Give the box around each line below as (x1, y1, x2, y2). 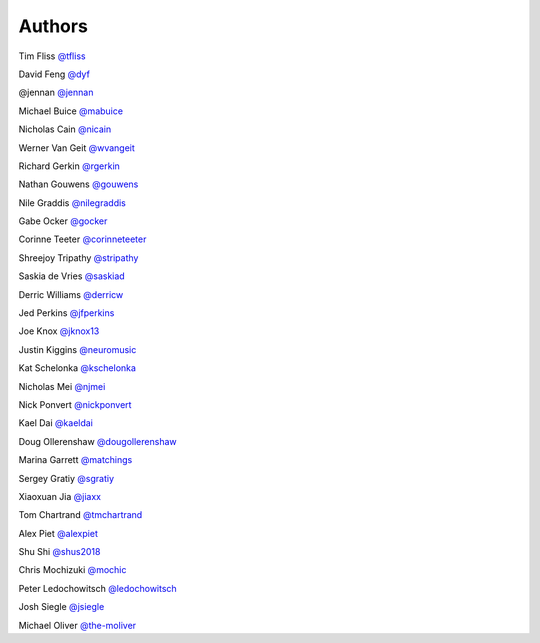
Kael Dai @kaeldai (18, 417, 94, 429)
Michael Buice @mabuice (18, 105, 124, 117)
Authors (18, 15, 89, 37)
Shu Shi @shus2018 (18, 546, 101, 558)
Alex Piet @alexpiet (18, 527, 99, 539)
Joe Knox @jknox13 (18, 325, 100, 337)
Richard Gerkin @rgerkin (18, 160, 120, 172)
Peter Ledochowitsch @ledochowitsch (18, 582, 177, 594)
